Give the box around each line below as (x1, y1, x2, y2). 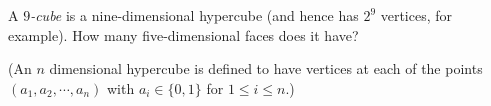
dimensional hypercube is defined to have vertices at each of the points (49, 58, 483, 79)
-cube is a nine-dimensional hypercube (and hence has (30, 5, 359, 25)
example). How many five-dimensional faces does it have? (8, 24, 359, 45)
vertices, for (380, 5, 453, 25)
